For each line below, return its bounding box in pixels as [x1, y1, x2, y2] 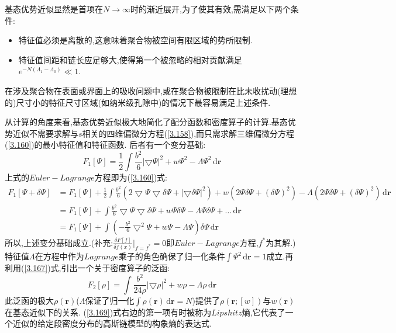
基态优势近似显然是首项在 [5, 3, 103, 15]
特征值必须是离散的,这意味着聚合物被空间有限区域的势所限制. [18, 34, 253, 46]
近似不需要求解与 [12, 127, 78, 139]
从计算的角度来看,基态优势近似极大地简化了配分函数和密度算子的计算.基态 [5, 116, 288, 128]
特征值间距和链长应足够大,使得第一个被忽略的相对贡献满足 [18, 53, 242, 65]
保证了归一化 [85, 294, 135, 306]
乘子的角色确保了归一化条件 [118, 250, 225, 262]
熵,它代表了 [242, 306, 285, 318]
